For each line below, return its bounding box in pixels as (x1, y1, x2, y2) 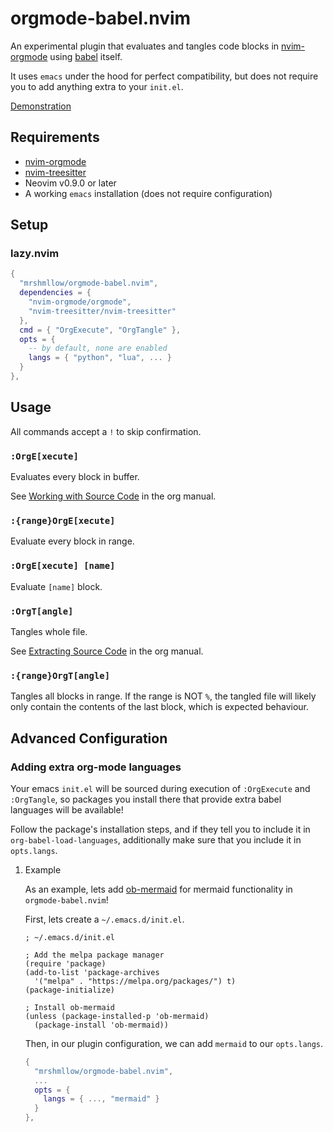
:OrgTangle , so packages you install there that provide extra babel (10, 793, 282, 805)
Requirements (10, 129, 100, 146)
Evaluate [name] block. (10, 580, 103, 592)
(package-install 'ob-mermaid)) (34, 1020, 169, 1030)
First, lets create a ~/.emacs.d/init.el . (24, 913, 185, 925)
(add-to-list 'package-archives (24, 967, 160, 977)
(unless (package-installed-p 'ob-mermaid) (24, 1011, 210, 1021)
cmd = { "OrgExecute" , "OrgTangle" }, (19, 325, 182, 335)
